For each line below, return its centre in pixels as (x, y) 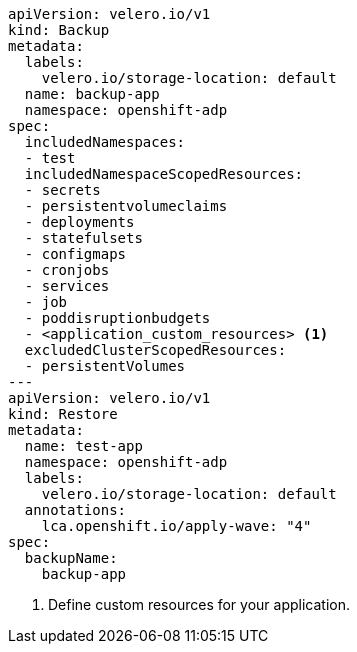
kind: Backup (59, 30)
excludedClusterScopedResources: (155, 350)
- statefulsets (83, 238)
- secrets (62, 190)
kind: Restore (63, 414)
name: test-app (83, 446)
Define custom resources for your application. (199, 604)
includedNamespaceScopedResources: (164, 174)
